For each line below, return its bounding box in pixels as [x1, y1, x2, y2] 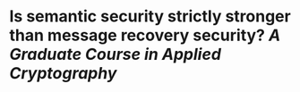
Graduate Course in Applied [9, 45, 222, 64]
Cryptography [9, 63, 117, 84]
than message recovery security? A [9, 25, 281, 46]
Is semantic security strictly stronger [9, 6, 291, 27]
